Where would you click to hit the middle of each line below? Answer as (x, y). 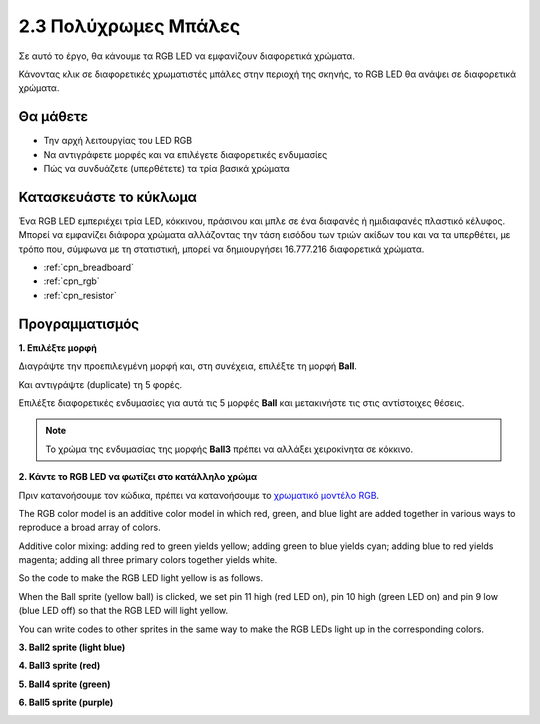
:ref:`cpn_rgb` (71, 281)
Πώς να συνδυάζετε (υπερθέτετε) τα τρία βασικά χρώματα (166, 169)
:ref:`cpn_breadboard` (89, 267)
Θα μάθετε (53, 116)
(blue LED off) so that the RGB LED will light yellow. (123, 611)
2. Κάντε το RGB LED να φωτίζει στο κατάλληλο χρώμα (138, 477)
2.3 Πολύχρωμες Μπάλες (129, 26)
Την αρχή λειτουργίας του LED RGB (118, 141)
